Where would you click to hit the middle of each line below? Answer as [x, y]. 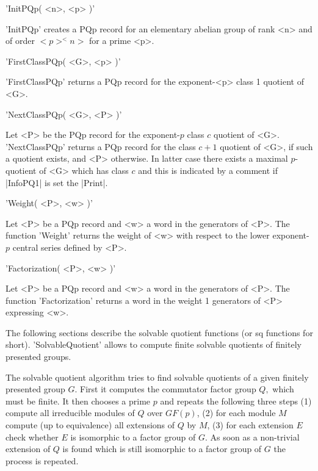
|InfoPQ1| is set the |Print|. [57, 182]
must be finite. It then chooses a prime [78, 401]
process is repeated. [42, 460]
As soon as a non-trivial [255, 437]
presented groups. [38, 357]
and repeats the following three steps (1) [236, 401]
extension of [28, 449]
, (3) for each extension [250, 425]
